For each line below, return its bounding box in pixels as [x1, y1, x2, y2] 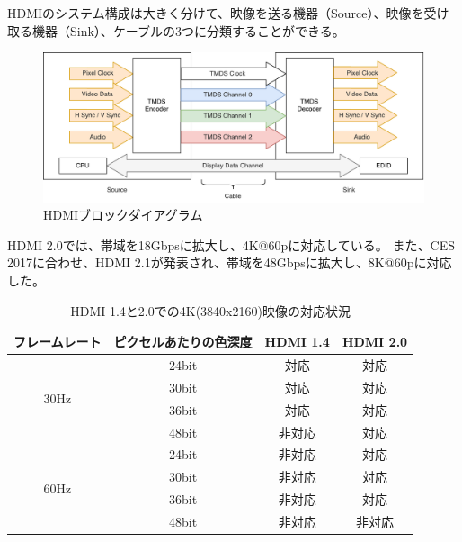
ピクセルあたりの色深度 [113, 332, 253, 351]
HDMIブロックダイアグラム [43, 205, 203, 224]
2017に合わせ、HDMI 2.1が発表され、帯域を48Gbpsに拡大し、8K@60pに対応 [7, 253, 452, 272]
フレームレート [13, 332, 102, 351]
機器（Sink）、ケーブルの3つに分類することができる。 [31, 21, 345, 40]
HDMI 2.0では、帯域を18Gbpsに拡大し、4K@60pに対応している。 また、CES [7, 235, 455, 254]
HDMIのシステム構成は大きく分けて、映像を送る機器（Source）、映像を [7, 4, 424, 22]
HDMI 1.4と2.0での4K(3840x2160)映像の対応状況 [70, 301, 351, 320]
